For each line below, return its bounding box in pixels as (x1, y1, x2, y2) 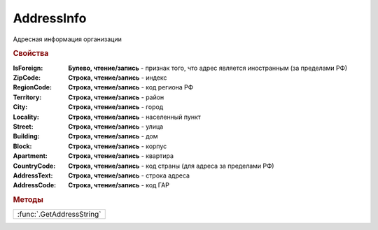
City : (13, 103, 28, 111)
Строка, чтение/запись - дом (68, 132, 158, 141)
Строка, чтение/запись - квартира (68, 152, 174, 160)
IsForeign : (13, 64, 43, 72)
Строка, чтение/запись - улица (68, 122, 164, 131)
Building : (13, 132, 40, 141)
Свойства (13, 49, 49, 59)
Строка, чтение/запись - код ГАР (68, 181, 169, 189)
